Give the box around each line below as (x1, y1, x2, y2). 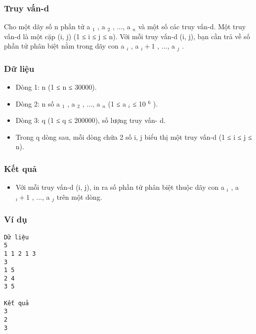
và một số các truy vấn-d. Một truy (138, 21, 246, 32)
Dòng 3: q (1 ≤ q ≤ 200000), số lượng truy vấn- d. (15, 115, 166, 125)
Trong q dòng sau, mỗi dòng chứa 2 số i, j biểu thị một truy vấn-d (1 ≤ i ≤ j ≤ (15, 131, 252, 142)
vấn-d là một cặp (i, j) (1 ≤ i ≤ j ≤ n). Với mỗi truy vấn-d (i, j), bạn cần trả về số (4, 31, 250, 41)
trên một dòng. (56, 191, 102, 202)
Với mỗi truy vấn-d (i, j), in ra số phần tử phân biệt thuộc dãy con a (15, 182, 224, 192)
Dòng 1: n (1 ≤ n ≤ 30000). (15, 82, 97, 92)
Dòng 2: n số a (15, 98, 60, 109)
